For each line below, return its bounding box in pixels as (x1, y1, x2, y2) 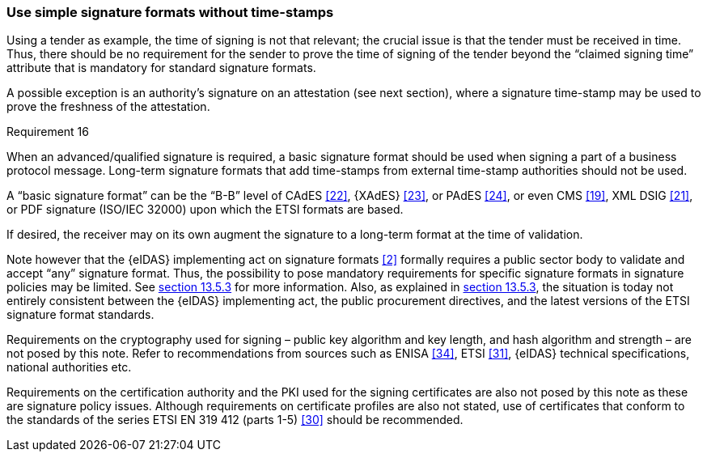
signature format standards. (6, 307, 155, 322)
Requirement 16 (6, 125, 89, 139)
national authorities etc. (6, 360, 132, 375)
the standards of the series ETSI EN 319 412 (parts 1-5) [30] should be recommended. (6, 413, 464, 427)
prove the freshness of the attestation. (6, 100, 210, 114)
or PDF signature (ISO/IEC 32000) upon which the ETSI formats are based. (6, 202, 404, 217)
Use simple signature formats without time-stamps (6, 4, 334, 20)
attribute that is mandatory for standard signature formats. (6, 61, 316, 75)
